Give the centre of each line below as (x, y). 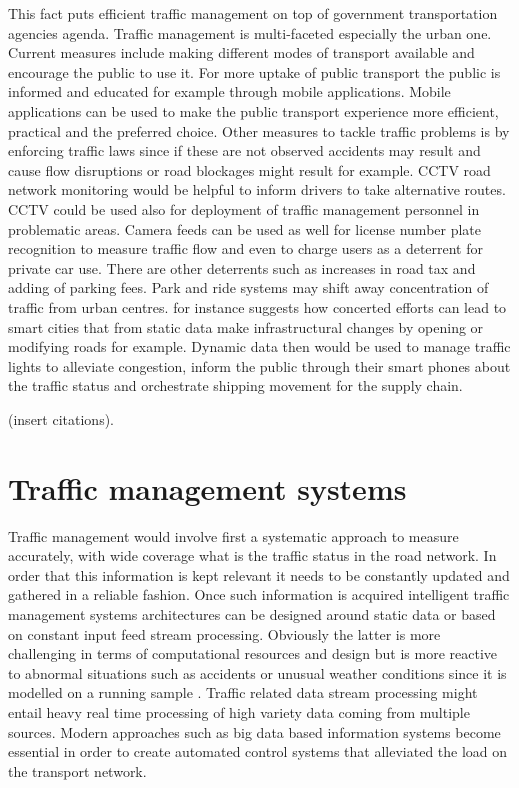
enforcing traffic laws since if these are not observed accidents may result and (244, 150)
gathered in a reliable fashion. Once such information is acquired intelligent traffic (259, 594)
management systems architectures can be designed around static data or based (252, 613)
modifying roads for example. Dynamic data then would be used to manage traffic (259, 346)
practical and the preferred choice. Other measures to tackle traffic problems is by (259, 130)
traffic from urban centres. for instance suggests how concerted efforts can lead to (257, 306)
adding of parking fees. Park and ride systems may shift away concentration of (248, 287)
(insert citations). (61, 418)
